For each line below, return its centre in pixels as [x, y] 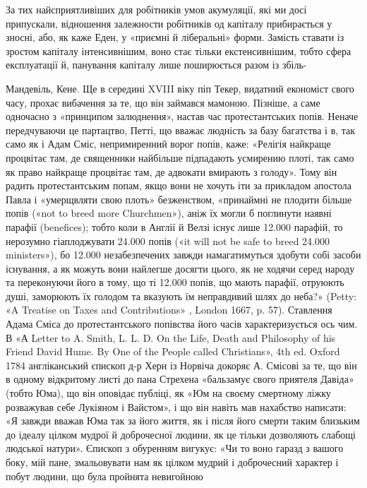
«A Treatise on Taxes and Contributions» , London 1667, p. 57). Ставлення [169, 310]
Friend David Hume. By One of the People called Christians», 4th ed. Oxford [173, 351]
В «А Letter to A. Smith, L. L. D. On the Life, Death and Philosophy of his [171, 337]
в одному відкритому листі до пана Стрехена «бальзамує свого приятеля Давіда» [180, 379]
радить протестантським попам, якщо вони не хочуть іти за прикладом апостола [179, 185]
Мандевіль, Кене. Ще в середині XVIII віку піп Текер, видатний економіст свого [180, 88]
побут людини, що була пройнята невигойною [104, 476]
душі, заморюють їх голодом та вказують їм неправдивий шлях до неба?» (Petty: [181, 296]
